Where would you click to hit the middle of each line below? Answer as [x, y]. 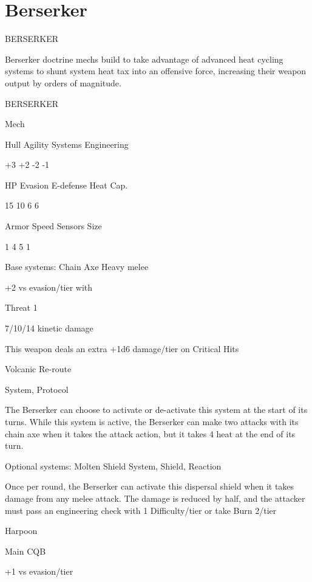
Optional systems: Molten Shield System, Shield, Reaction [113, 466]
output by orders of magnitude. [63, 82]
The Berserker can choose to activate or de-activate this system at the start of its [156, 410]
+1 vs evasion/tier [39, 571]
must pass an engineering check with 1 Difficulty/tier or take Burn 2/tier [141, 510]
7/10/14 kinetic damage [49, 328]
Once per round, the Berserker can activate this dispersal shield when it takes [150, 486]
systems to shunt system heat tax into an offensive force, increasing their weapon [156, 71]
